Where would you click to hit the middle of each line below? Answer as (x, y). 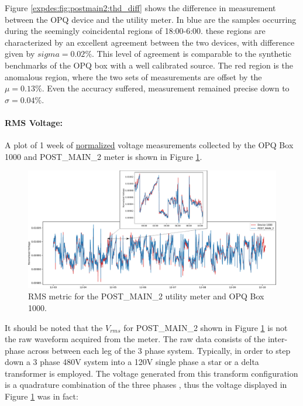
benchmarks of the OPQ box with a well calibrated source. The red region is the (149, 65)
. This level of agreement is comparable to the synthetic (192, 54)
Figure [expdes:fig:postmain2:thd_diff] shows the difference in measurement (140, 8)
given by (20, 54)
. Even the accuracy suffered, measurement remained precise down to (166, 88)
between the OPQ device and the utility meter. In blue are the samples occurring (151, 19)
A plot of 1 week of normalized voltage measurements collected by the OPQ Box (149, 145)
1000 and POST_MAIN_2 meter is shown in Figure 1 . (104, 156)
